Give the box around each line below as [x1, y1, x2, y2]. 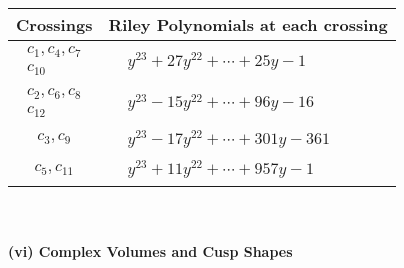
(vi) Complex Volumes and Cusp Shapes [8, 240, 293, 261]
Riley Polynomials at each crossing [108, 13, 388, 36]
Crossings [16, 13, 93, 36]
